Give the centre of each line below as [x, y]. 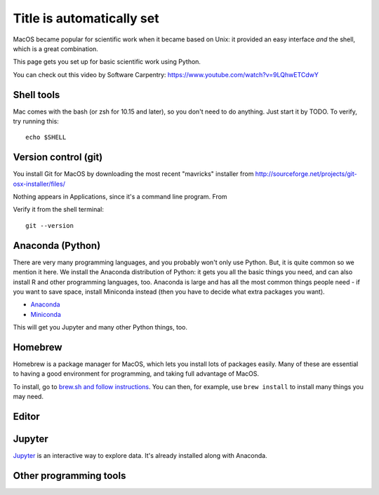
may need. [28, 397]
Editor [26, 417]
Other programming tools [69, 476]
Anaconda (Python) [57, 245]
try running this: [36, 121]
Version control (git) [58, 157]
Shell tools [36, 95]
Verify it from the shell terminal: [59, 210]
